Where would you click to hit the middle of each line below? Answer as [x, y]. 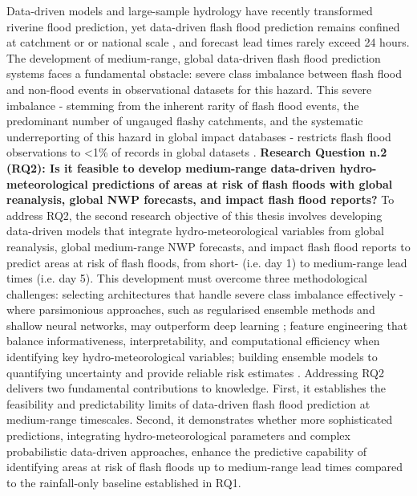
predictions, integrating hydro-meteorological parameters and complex [178, 435]
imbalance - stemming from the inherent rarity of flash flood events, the [183, 105]
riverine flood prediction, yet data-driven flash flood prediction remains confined [203, 26]
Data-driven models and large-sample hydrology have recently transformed [190, 10]
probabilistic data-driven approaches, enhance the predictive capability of [187, 451]
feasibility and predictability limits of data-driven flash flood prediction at [188, 403]
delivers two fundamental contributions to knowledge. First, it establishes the [196, 388]
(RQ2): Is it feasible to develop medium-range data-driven [171, 167]
